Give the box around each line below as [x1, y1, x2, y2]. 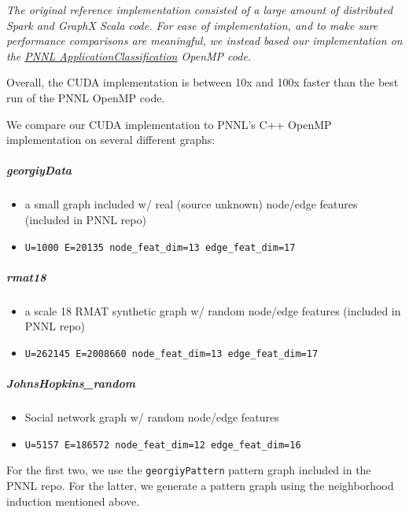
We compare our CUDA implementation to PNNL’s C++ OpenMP [6, 116, 332, 132]
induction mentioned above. [6, 492, 140, 509]
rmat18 [6, 268, 46, 285]
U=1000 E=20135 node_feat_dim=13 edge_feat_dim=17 [24, 241, 296, 253]
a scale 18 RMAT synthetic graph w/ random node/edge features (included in [24, 302, 401, 319]
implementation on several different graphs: [6, 131, 216, 148]
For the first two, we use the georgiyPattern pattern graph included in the [6, 462, 371, 478]
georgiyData [6, 162, 72, 179]
